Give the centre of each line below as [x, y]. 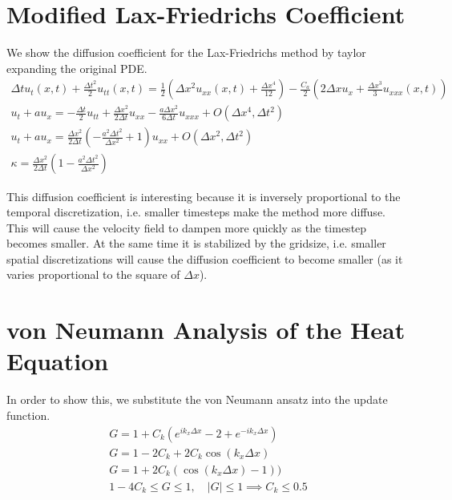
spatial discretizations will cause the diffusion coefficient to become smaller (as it [205, 258]
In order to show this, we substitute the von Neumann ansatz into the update [197, 399]
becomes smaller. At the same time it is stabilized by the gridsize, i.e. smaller [196, 243]
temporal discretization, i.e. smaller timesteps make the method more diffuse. [196, 212]
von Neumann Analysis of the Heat [206, 330]
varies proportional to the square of [93, 274]
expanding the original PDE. [77, 68]
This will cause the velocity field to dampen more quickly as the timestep [187, 227]
